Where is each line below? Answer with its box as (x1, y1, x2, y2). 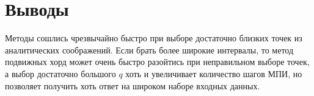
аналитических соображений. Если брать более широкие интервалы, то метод (5, 43, 294, 56)
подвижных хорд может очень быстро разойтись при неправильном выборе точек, (5, 55, 310, 68)
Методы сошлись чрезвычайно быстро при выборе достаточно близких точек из (5, 32, 302, 44)
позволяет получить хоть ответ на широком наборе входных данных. (5, 79, 260, 92)
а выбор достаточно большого (5, 67, 116, 80)
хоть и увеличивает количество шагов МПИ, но (125, 67, 302, 80)
